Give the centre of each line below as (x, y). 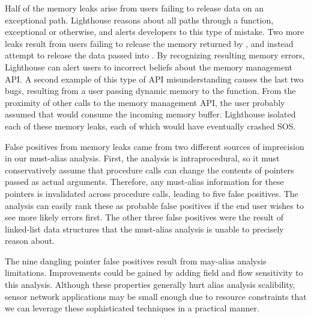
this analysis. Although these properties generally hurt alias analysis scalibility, (150, 285)
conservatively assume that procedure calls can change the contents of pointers (149, 170)
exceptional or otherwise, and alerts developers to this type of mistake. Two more (155, 32)
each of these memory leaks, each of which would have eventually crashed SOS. (150, 126)
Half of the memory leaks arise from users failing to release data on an (134, 8)
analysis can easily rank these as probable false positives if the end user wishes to (154, 205)
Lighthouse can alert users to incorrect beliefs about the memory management (149, 67)
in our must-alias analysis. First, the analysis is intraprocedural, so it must (142, 158)
